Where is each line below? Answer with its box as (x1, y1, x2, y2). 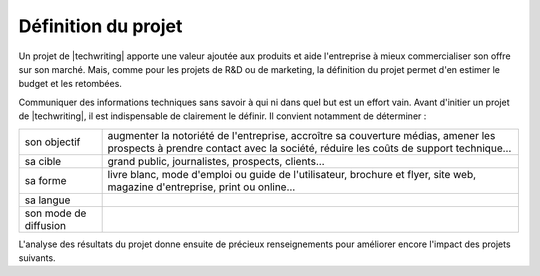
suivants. (18, 251, 56, 264)
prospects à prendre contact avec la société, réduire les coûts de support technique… (107, 141, 512, 155)
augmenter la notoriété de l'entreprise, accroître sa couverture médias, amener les (107, 128, 496, 142)
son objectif (24, 135, 81, 149)
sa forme (24, 173, 67, 187)
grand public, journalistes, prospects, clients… (107, 154, 325, 168)
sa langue (24, 193, 71, 207)
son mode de (24, 206, 87, 220)
